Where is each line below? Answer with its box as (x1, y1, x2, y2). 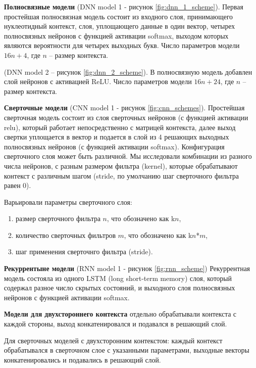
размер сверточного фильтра (15, 213, 101, 224)
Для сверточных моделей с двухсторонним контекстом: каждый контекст (4, 335, 223, 345)
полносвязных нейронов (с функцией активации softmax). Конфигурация (4, 141, 225, 151)
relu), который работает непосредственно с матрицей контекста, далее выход (4, 122, 236, 132)
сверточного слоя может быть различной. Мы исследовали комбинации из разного (4, 151, 252, 161)
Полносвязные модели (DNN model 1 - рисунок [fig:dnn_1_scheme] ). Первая (4, 1, 244, 11)
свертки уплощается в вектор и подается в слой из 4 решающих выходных (4, 132, 229, 142)
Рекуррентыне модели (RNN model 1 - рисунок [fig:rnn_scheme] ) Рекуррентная (4, 263, 250, 274)
